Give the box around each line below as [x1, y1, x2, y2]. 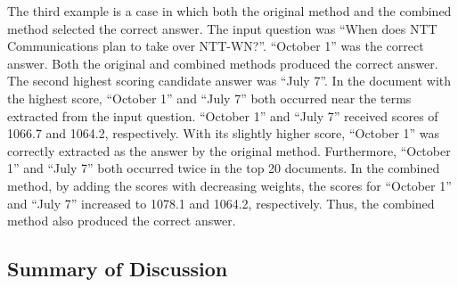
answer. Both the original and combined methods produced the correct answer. [7, 53, 438, 72]
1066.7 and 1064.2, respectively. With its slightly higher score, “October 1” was [7, 124, 440, 143]
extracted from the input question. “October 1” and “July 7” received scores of [7, 106, 438, 125]
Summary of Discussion [7, 255, 228, 283]
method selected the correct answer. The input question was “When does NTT [7, 19, 438, 37]
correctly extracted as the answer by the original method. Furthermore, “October [7, 141, 451, 160]
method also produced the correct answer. [7, 211, 236, 230]
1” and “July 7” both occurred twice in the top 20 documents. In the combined [7, 159, 440, 177]
